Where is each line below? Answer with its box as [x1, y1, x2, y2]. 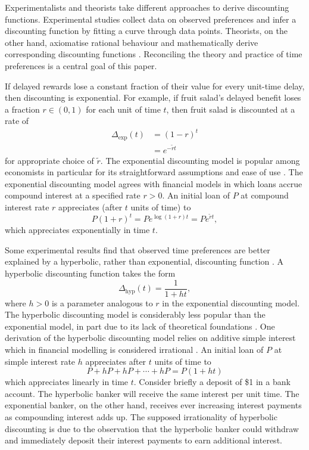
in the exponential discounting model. [162, 296, 300, 309]
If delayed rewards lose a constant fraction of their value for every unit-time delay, [5, 79, 305, 92]
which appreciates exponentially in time [5, 224, 150, 236]
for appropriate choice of [5, 154, 94, 166]
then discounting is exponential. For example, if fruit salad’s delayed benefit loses [5, 91, 301, 104]
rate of [5, 114, 29, 127]
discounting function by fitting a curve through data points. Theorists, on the [5, 24, 288, 37]
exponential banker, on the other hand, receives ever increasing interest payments [5, 399, 302, 411]
